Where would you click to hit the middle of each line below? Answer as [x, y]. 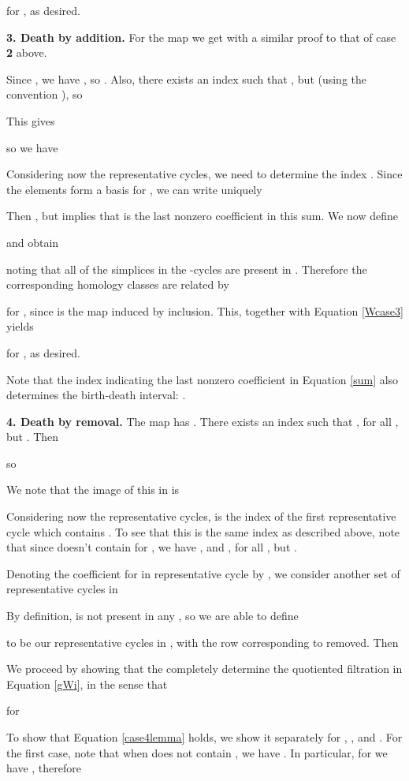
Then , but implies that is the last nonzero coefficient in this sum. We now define [202, 216]
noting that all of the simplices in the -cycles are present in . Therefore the [187, 269]
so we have [32, 147]
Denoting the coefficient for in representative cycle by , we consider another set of [203, 573]
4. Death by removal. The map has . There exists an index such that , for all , [203, 421]
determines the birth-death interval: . [96, 395]
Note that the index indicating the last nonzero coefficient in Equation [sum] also [203, 379]
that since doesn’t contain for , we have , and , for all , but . [152, 547]
